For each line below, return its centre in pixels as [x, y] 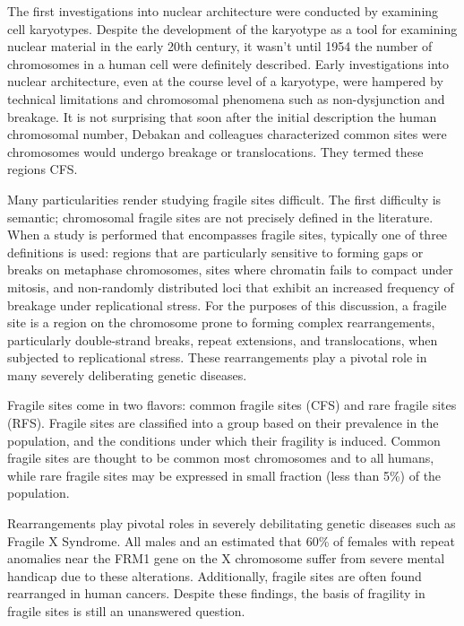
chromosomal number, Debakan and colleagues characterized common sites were [227, 134]
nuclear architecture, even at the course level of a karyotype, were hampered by [225, 81]
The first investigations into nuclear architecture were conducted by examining [223, 11]
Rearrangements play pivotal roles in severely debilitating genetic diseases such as [232, 523]
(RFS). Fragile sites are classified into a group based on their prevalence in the [223, 423]
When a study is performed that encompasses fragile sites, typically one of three [228, 235]
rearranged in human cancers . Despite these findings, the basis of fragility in [216, 593]
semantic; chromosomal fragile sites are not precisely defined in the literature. [220, 217]
